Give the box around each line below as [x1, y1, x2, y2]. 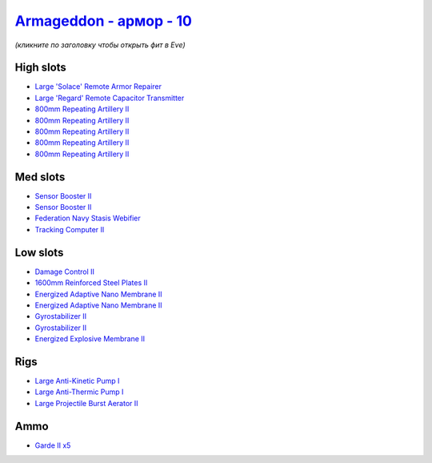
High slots [14, 61, 67, 74]
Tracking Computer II [34, 224, 105, 234]
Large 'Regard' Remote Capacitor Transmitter [34, 93, 185, 103]
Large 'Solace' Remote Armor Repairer [34, 82, 162, 91]
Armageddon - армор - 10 [14, 12, 192, 30]
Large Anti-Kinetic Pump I [34, 376, 120, 386]
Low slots [14, 245, 64, 260]
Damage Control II [34, 267, 95, 276]
